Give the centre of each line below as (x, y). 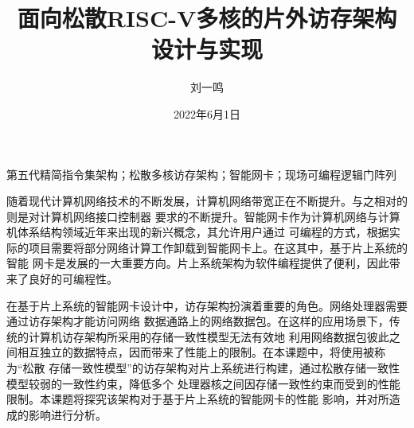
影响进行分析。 (67, 414)
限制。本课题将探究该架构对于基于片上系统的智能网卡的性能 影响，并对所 (198, 399)
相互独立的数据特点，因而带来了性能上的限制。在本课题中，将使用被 (195, 352)
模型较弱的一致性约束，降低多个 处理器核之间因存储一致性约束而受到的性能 (203, 383)
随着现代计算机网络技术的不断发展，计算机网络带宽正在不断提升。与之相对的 (207, 201)
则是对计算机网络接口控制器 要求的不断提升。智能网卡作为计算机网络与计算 (203, 216)
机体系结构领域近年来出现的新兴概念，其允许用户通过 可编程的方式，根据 (198, 232)
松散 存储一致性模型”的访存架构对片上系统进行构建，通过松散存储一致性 (211, 368)
